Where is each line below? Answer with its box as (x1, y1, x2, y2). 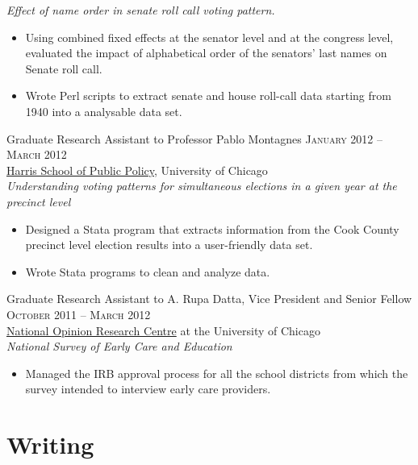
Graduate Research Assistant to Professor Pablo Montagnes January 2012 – (6, 130, 382, 147)
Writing (6, 428, 94, 461)
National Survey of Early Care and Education (6, 338, 232, 355)
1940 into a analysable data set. (25, 102, 182, 119)
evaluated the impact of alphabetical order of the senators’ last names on (25, 44, 387, 61)
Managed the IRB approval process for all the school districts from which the (25, 364, 408, 381)
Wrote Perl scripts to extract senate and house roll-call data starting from (25, 87, 391, 104)
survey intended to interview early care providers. (25, 380, 271, 397)
